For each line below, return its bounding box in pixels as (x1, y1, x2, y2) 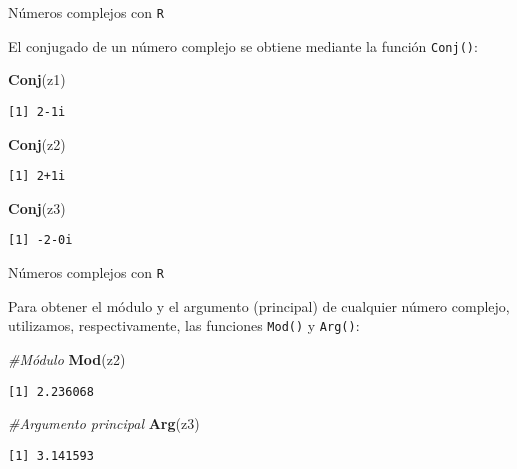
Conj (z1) (8, 69, 66, 90)
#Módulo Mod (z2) (8, 348, 126, 369)
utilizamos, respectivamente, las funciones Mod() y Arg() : (8, 315, 360, 336)
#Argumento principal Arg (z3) (8, 413, 200, 434)
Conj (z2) (8, 133, 66, 154)
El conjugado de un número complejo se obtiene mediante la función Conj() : (8, 35, 478, 56)
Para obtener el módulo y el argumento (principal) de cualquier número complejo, (8, 295, 510, 316)
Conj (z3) (8, 197, 66, 218)
